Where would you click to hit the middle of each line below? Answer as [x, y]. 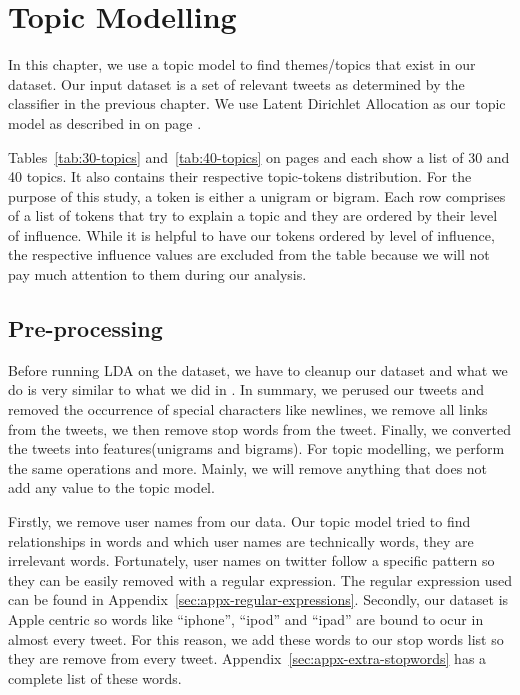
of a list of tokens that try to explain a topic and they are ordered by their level [253, 215]
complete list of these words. [95, 677]
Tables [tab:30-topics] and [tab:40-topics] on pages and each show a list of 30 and [259, 156]
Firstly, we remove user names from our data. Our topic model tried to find [239, 521]
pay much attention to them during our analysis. [157, 274]
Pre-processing [85, 328]
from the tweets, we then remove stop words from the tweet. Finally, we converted [259, 428]
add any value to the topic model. [111, 487]
